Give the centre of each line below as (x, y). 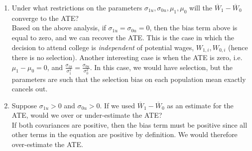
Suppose (24, 105)
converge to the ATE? (45, 18)
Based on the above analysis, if (59, 28)
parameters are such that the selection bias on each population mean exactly (129, 79)
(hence (238, 47)
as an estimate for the (200, 105)
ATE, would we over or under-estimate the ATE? (87, 115)
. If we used (117, 105)
